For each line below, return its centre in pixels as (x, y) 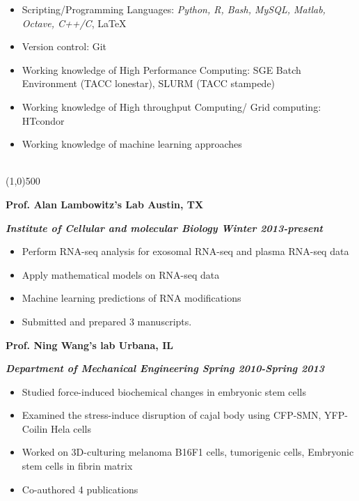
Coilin (35, 428)
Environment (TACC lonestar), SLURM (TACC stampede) (149, 83)
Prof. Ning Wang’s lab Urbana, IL (89, 345)
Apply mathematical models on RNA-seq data (121, 274)
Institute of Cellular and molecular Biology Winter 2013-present (164, 228)
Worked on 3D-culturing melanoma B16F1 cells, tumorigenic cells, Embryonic (188, 452)
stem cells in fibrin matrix (77, 466)
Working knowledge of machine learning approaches (132, 144)
